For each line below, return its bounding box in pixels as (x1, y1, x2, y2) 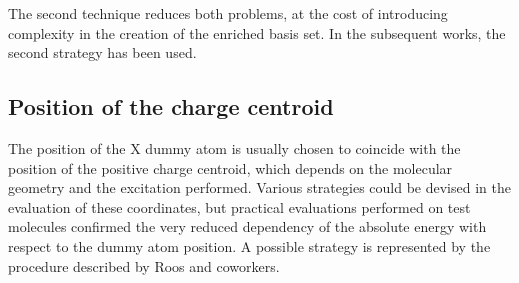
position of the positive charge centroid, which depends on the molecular (8, 157, 453, 178)
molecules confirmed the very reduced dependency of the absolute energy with (8, 216, 487, 237)
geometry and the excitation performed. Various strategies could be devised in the (8, 177, 511, 198)
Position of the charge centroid (8, 91, 334, 122)
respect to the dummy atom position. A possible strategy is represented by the (8, 235, 491, 256)
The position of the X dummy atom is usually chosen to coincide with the (8, 137, 461, 158)
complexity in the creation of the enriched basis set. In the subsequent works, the (8, 22, 506, 43)
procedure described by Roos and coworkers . (8, 255, 280, 276)
